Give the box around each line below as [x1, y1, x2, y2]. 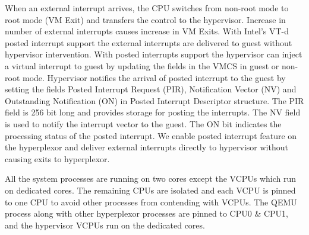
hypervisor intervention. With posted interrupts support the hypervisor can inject [5, 48, 302, 60]
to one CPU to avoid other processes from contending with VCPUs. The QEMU [5, 195, 297, 208]
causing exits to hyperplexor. [5, 152, 110, 165]
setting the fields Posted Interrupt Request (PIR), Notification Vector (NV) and [5, 83, 297, 95]
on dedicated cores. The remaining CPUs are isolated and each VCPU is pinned [5, 184, 296, 196]
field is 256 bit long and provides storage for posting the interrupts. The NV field [5, 106, 301, 118]
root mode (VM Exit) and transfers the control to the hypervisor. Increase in [5, 13, 286, 25]
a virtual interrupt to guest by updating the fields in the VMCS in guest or [5, 59, 279, 72]
